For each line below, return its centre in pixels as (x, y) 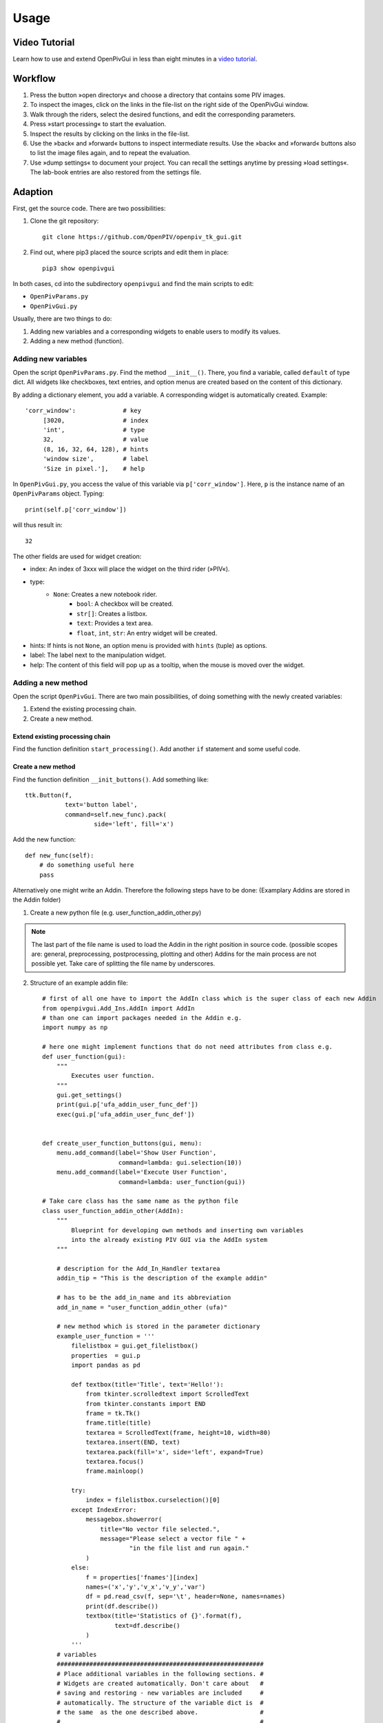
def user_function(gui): (84, 1057)
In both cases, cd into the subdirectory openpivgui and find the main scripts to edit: (133, 283)
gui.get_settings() (89, 1095)
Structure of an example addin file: (79, 983)
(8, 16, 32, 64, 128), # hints (96, 449)
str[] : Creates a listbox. (112, 613)
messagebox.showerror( (124, 1519)
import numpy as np (75, 1028)
